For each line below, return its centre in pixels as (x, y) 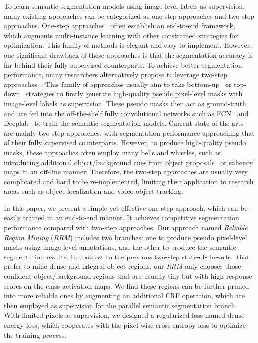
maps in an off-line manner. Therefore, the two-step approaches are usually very (126, 172)
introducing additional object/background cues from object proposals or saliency (129, 162)
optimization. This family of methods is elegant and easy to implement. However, (128, 45)
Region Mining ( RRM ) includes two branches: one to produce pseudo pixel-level (126, 237)
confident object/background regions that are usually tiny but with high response (128, 276)
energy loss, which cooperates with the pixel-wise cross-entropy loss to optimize (125, 325)
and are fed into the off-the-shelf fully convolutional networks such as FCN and (126, 113)
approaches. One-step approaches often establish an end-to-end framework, (120, 26)
